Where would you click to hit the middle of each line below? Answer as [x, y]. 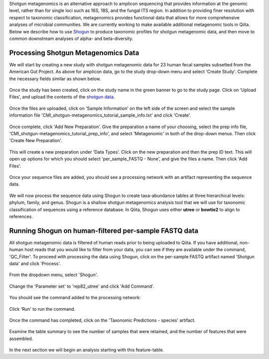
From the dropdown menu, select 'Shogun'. [54, 275]
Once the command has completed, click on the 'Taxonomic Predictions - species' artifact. [102, 320]
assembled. [21, 339]
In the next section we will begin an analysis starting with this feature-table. [87, 350]
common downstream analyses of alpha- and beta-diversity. [71, 38]
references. [21, 216]
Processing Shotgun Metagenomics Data [74, 53]
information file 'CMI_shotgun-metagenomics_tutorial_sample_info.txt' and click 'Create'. [100, 115]
